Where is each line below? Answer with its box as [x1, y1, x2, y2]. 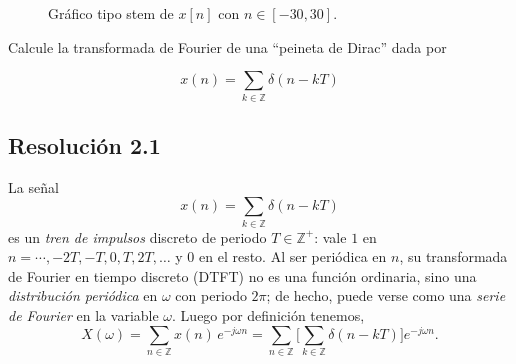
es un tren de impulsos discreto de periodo [8, 226, 267, 247]
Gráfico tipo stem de [48, 3, 174, 23]
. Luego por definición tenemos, [172, 305, 365, 326]
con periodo [175, 285, 247, 306]
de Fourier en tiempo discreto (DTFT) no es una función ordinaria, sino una [8, 265, 477, 286]
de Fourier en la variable [8, 305, 159, 326]
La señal [8, 176, 59, 197]
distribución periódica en [8, 285, 158, 306]
